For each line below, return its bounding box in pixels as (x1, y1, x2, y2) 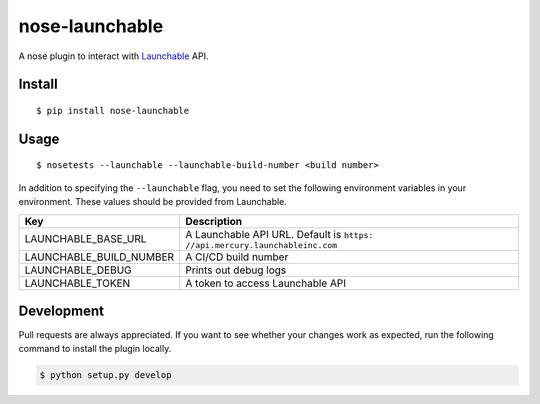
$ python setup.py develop (39, 370, 172, 381)
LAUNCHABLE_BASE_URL (24, 232, 147, 246)
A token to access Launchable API (185, 276, 347, 290)
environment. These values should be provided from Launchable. (18, 196, 287, 208)
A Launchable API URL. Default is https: (185, 227, 374, 241)
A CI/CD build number (185, 250, 289, 264)
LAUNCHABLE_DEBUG (24, 263, 132, 277)
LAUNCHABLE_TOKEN (24, 276, 131, 290)
